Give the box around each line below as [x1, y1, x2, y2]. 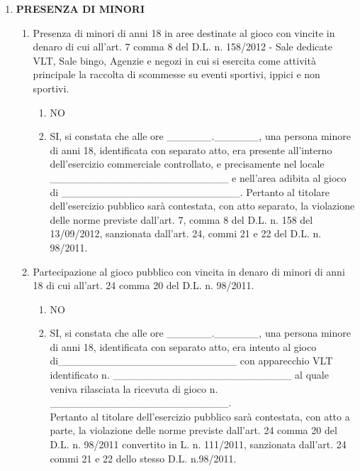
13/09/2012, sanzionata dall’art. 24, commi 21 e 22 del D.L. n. [50, 226, 322, 241]
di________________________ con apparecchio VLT [50, 353, 333, 368]
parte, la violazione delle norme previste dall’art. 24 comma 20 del [50, 423, 337, 438]
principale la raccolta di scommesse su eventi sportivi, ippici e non [33, 67, 320, 82]
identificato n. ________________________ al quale [50, 367, 329, 382]
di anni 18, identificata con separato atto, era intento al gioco [50, 339, 317, 354]
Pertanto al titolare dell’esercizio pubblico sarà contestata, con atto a [50, 408, 350, 423]
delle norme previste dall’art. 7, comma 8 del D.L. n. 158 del [50, 212, 313, 227]
